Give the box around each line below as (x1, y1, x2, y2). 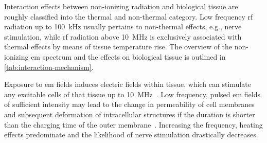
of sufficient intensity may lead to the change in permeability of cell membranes (4, 99, 255, 110)
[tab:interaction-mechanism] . (4, 61, 94, 72)
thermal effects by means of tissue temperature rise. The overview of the (4, 41, 233, 52)
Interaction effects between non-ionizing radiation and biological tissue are (4, 1, 238, 11)
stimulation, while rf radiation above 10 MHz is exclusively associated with (4, 31, 242, 42)
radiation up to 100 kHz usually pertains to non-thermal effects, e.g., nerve (4, 21, 242, 32)
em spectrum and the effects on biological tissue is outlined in (31, 51, 226, 62)
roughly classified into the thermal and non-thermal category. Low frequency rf (4, 11, 253, 22)
